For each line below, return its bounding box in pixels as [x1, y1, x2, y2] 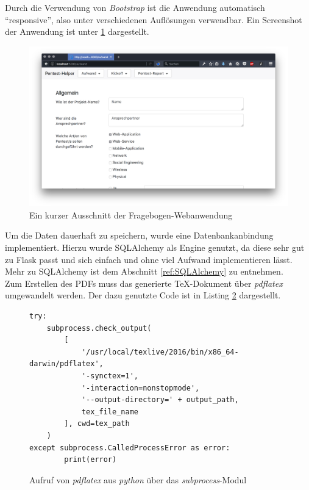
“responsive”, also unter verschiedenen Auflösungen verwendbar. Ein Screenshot [5, 13, 302, 26]
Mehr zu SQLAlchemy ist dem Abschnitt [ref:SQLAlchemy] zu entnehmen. [5, 265, 283, 278]
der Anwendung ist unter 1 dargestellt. [5, 25, 149, 38]
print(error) [64, 455, 117, 464]
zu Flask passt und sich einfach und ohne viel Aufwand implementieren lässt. [5, 253, 293, 265]
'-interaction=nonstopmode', [81, 383, 200, 392]
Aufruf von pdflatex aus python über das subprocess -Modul [29, 473, 247, 486]
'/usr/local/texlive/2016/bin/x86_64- [81, 347, 239, 356]
